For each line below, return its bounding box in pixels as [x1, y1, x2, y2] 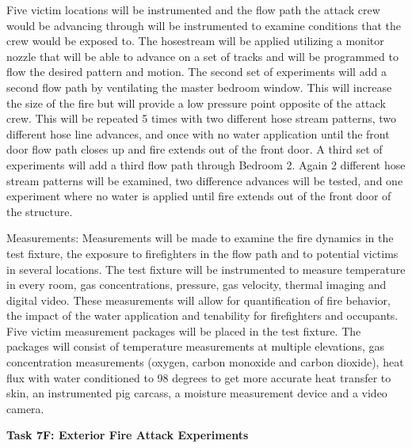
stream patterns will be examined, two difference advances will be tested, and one [6, 172, 403, 188]
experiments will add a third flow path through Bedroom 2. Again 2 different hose [6, 156, 406, 173]
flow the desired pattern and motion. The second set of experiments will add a [6, 63, 387, 80]
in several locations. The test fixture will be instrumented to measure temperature [6, 260, 406, 277]
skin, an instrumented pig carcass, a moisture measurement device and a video [6, 385, 387, 401]
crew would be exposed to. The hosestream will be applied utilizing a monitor [6, 32, 384, 49]
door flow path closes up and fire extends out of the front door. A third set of [6, 141, 383, 158]
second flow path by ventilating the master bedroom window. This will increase [6, 78, 392, 95]
